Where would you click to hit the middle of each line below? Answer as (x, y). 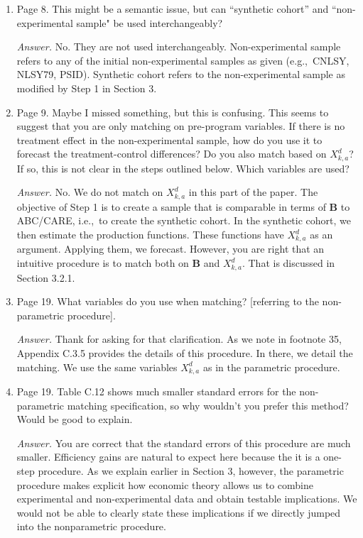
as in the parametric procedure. (271, 367)
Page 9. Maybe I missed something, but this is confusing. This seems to (173, 112)
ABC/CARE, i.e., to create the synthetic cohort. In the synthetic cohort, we (184, 220)
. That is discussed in (288, 263)
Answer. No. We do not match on (90, 192)
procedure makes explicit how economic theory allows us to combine (165, 484)
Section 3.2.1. (46, 277)
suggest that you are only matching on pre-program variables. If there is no (181, 126)
